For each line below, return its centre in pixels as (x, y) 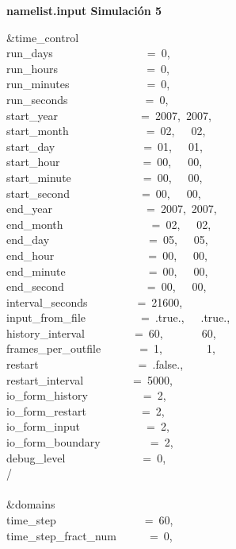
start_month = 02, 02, (106, 131)
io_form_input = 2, (88, 426)
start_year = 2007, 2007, (109, 115)
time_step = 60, (90, 520)
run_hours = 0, (88, 68)
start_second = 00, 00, (104, 193)
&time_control (43, 37)
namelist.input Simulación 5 (84, 10)
